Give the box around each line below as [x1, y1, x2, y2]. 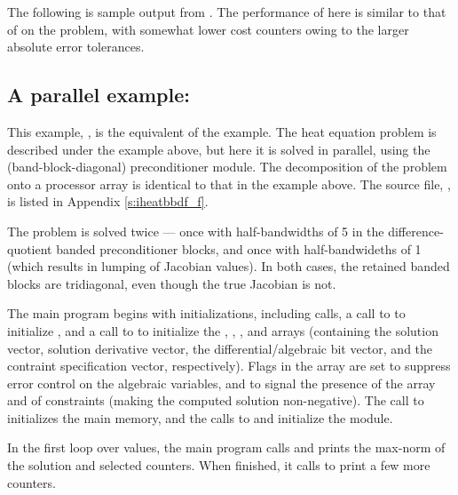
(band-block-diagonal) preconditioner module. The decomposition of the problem [7, 157, 447, 176]
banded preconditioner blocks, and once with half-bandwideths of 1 [56, 239, 422, 258]
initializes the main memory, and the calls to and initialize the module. [7, 408, 393, 427]
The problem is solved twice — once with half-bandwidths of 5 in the [7, 221, 384, 240]
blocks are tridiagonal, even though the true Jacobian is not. [7, 274, 336, 292]
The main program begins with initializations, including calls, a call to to [7, 304, 406, 323]
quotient [7, 239, 52, 258]
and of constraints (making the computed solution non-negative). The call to [7, 391, 424, 410]
